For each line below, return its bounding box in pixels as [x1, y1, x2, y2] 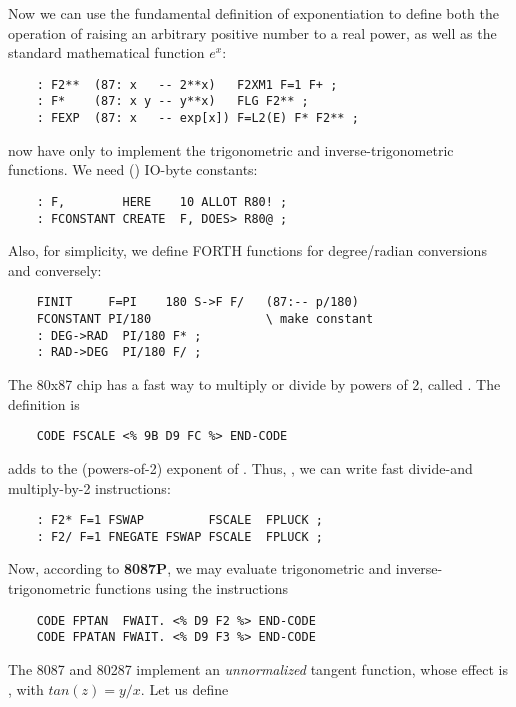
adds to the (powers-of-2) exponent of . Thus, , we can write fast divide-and [8, 457, 473, 478]
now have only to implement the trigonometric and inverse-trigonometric [8, 139, 454, 160]
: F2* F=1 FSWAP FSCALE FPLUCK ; [36, 513, 323, 528]
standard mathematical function [8, 42, 205, 63]
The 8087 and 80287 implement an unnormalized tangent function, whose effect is [8, 658, 508, 679]
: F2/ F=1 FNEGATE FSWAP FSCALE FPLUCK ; [36, 529, 323, 544]
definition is [8, 393, 80, 414]
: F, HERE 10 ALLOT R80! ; [36, 194, 288, 209]
